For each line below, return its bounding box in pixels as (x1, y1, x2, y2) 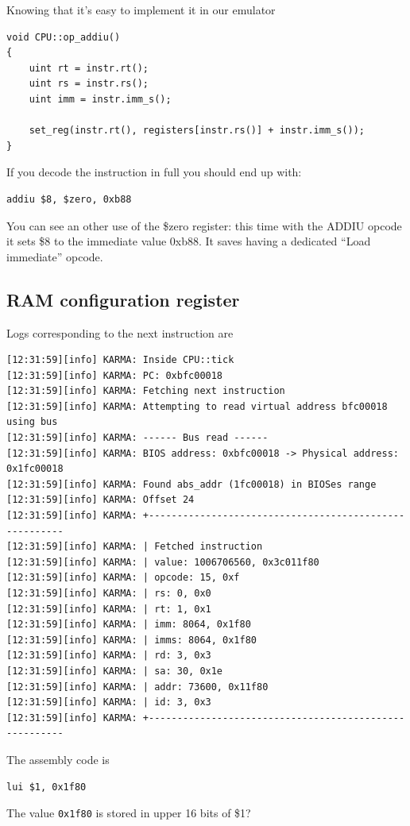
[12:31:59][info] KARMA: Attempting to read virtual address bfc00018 (6, 400, 388, 412)
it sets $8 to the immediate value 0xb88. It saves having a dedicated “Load (6, 233, 371, 249)
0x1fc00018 (6, 463, 64, 475)
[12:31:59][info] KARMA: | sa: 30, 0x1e (6, 665, 223, 677)
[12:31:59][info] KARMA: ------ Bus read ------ (6, 432, 269, 444)
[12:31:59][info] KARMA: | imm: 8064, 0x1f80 (6, 619, 251, 631)
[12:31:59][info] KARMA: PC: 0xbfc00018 (6, 369, 223, 381)
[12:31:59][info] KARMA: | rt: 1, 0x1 (6, 603, 211, 615)
